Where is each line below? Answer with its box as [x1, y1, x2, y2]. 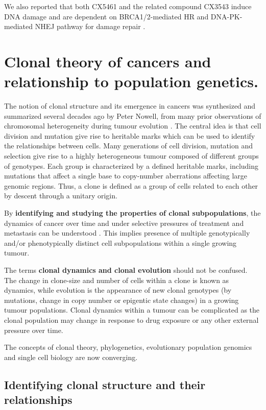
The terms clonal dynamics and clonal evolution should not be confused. [4, 265, 248, 275]
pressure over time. [4, 324, 63, 335]
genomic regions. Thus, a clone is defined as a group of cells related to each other [4, 180, 258, 191]
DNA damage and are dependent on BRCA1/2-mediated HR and [4, 11, 209, 21]
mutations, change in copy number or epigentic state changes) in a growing [4, 294, 239, 305]
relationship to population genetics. [4, 71, 258, 92]
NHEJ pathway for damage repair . [35, 21, 146, 32]
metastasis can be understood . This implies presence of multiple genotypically [4, 227, 250, 238]
